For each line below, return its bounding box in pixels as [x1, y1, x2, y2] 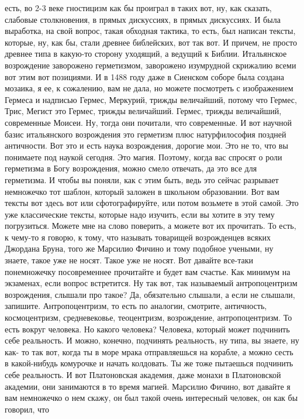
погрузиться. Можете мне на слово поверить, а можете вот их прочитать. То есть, [5, 219, 296, 232]
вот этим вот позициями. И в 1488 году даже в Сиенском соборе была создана [5, 70, 284, 83]
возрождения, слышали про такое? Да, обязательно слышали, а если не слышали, [5, 288, 295, 300]
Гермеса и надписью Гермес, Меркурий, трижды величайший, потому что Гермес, [5, 93, 297, 105]
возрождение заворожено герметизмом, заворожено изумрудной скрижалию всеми [5, 59, 296, 71]
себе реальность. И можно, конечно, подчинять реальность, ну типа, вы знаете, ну [5, 334, 299, 346]
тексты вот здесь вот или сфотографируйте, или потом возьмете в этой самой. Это [5, 197, 299, 209]
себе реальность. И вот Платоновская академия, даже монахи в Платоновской [5, 369, 281, 380]
